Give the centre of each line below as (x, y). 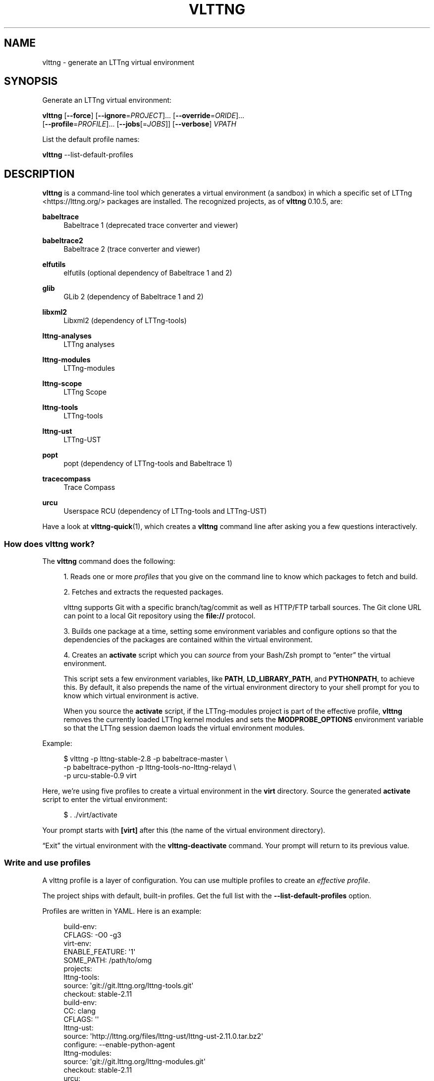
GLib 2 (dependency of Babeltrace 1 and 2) (134, 297)
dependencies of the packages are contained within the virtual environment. (188, 640)
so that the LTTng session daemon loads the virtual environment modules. (184, 728)
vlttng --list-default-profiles (88, 155)
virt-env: (78, 943)
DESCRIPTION (39, 174)
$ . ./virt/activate (90, 815)
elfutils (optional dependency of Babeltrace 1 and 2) (148, 273)
